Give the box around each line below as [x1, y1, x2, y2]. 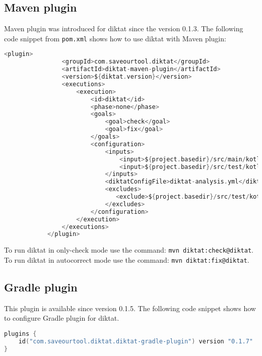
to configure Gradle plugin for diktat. [4, 313, 119, 323]
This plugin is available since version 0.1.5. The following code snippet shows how [4, 303, 256, 313]
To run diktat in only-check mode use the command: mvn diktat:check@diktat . [4, 245, 253, 255]
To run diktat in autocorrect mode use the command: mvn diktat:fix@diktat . [4, 254, 249, 265]
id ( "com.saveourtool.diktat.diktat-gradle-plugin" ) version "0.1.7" [18, 337, 253, 345]
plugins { [4, 330, 37, 338]
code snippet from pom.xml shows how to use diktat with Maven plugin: [4, 33, 226, 43]
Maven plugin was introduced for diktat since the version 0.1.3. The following [4, 23, 243, 34]
